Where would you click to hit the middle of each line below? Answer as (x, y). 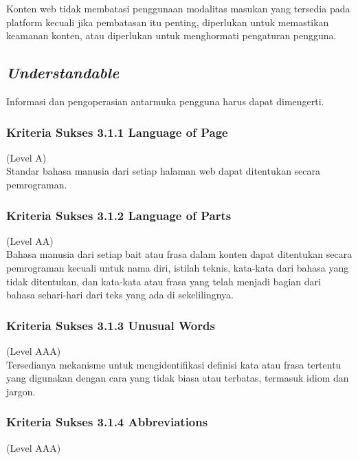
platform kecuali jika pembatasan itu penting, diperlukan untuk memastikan (168, 22)
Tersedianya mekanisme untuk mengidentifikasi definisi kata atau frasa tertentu (174, 364)
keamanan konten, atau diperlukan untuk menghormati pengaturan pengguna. (171, 35)
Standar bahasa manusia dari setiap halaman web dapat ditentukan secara (164, 171)
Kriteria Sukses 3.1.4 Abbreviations (107, 422)
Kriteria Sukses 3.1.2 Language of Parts (119, 215)
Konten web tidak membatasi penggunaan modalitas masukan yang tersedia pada (178, 8)
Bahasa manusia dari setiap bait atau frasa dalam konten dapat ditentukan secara (179, 254)
